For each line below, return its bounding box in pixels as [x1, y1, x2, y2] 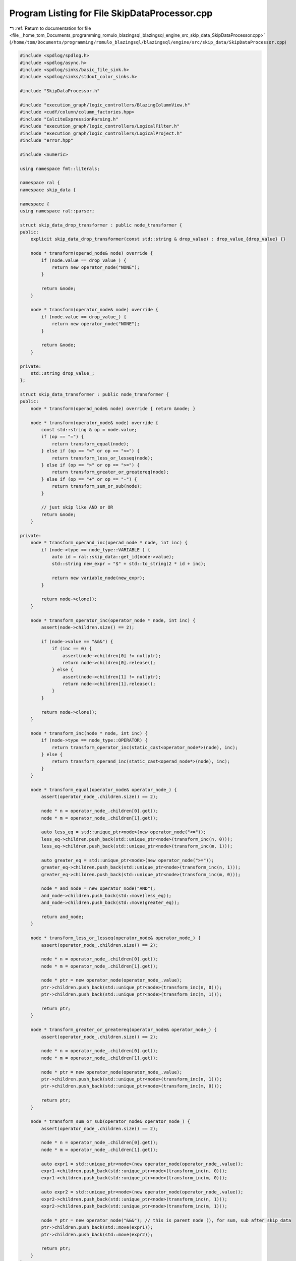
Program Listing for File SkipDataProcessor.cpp [9, 8, 213, 19]
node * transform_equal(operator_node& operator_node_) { [30, 787, 177, 792]
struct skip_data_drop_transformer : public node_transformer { [20, 222, 183, 228]
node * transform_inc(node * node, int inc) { [30, 730, 148, 736]
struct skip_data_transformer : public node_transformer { [20, 391, 169, 397]
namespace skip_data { [20, 187, 76, 193]
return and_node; [41, 913, 84, 920]
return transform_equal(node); [51, 441, 130, 446]
